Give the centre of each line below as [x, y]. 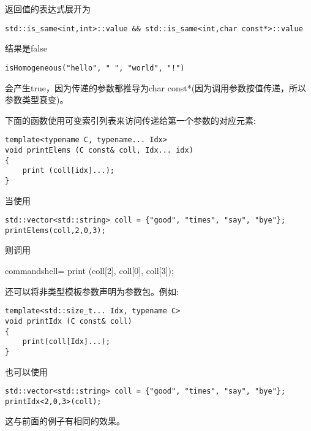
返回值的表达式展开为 [48, 9]
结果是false [26, 48]
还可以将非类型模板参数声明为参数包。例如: [92, 291]
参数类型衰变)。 [37, 100]
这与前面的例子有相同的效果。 [65, 421]
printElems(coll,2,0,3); [55, 230]
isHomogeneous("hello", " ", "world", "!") [95, 68]
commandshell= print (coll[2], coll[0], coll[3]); [89, 271]
